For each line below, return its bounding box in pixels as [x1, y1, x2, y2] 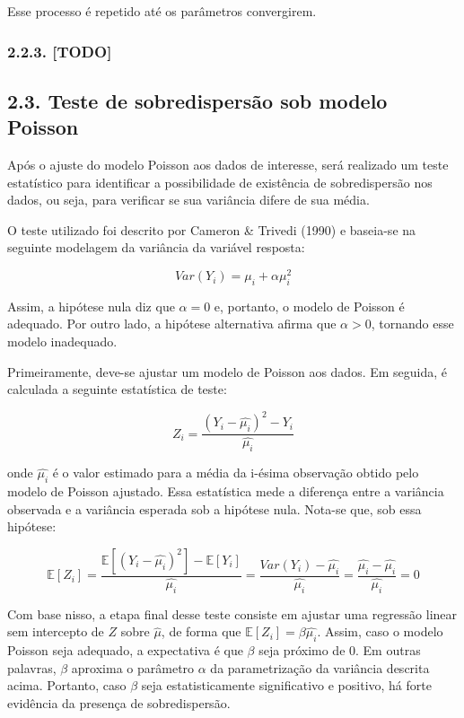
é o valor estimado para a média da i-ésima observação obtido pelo [52, 463, 419, 482]
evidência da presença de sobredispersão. [7, 693, 231, 712]
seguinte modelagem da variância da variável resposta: [7, 238, 305, 257]
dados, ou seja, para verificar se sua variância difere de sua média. [7, 190, 370, 209]
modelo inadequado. [7, 332, 118, 351]
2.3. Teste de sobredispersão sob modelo [7, 86, 388, 114]
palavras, [7, 658, 57, 677]
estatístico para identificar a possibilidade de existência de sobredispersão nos [7, 172, 433, 191]
